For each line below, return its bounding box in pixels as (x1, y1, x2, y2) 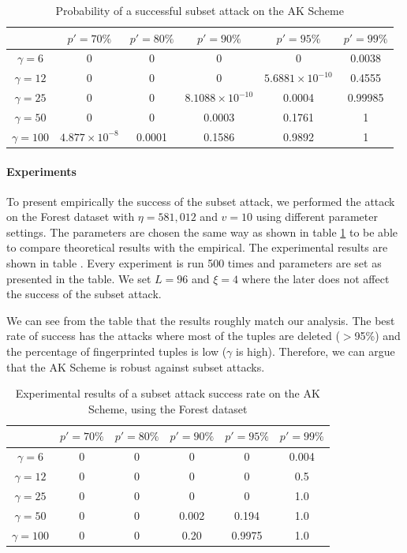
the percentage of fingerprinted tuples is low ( (6, 343, 227, 360)
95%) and (354, 327, 401, 344)
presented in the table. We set (6, 270, 151, 286)
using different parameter (256, 208, 378, 225)
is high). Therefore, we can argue (236, 343, 395, 360)
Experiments (6, 163, 77, 179)
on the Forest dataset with (6, 208, 135, 225)
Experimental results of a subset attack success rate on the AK (15, 385, 320, 402)
